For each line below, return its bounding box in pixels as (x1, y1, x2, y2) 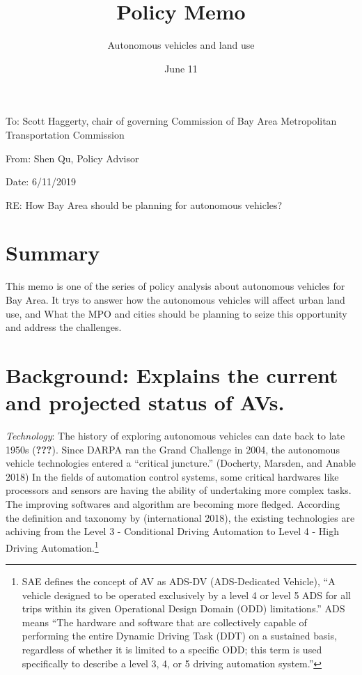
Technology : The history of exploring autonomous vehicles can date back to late (6, 428, 345, 443)
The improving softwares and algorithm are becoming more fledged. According (6, 497, 340, 511)
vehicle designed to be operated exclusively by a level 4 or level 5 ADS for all (22, 587, 351, 602)
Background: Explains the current (6, 360, 338, 389)
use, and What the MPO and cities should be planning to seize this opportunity (6, 306, 347, 320)
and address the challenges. (6, 320, 122, 334)
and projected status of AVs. (6, 388, 285, 417)
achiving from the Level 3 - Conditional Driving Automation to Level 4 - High (6, 524, 339, 538)
